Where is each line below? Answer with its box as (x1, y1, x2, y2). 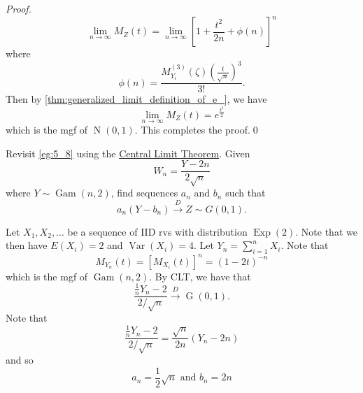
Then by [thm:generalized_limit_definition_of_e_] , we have (6, 92, 267, 106)
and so (6, 352, 34, 366)
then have (6, 238, 48, 252)
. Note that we (295, 224, 357, 238)
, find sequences (111, 185, 178, 200)
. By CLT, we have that (149, 269, 251, 283)
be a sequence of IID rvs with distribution (67, 224, 248, 238)
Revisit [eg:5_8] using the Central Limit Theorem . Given (6, 145, 250, 160)
